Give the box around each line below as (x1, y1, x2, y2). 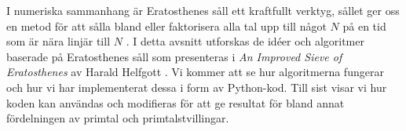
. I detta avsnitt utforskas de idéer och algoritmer (126, 33, 364, 49)
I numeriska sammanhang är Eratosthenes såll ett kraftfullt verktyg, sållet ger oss (6, 2, 400, 18)
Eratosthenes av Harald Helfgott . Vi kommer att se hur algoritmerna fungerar (6, 64, 384, 80)
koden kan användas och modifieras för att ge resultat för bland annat (6, 94, 345, 111)
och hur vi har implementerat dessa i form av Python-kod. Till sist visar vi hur (6, 78, 387, 95)
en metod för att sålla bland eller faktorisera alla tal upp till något (6, 17, 327, 34)
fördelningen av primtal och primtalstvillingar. (6, 110, 229, 126)
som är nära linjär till (6, 33, 111, 49)
